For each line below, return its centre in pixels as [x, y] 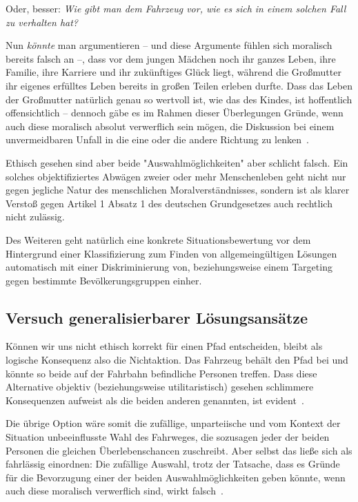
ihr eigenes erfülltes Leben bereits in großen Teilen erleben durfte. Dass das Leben [179, 85]
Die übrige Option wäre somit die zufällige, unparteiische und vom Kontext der [173, 423]
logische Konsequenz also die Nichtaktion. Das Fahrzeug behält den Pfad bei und [177, 360]
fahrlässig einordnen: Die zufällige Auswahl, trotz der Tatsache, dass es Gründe [173, 464]
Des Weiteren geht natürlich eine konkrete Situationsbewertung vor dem [158, 239]
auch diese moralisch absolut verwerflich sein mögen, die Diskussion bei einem [170, 126]
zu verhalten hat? [42, 22]
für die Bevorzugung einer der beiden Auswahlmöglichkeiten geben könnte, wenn [176, 477]
